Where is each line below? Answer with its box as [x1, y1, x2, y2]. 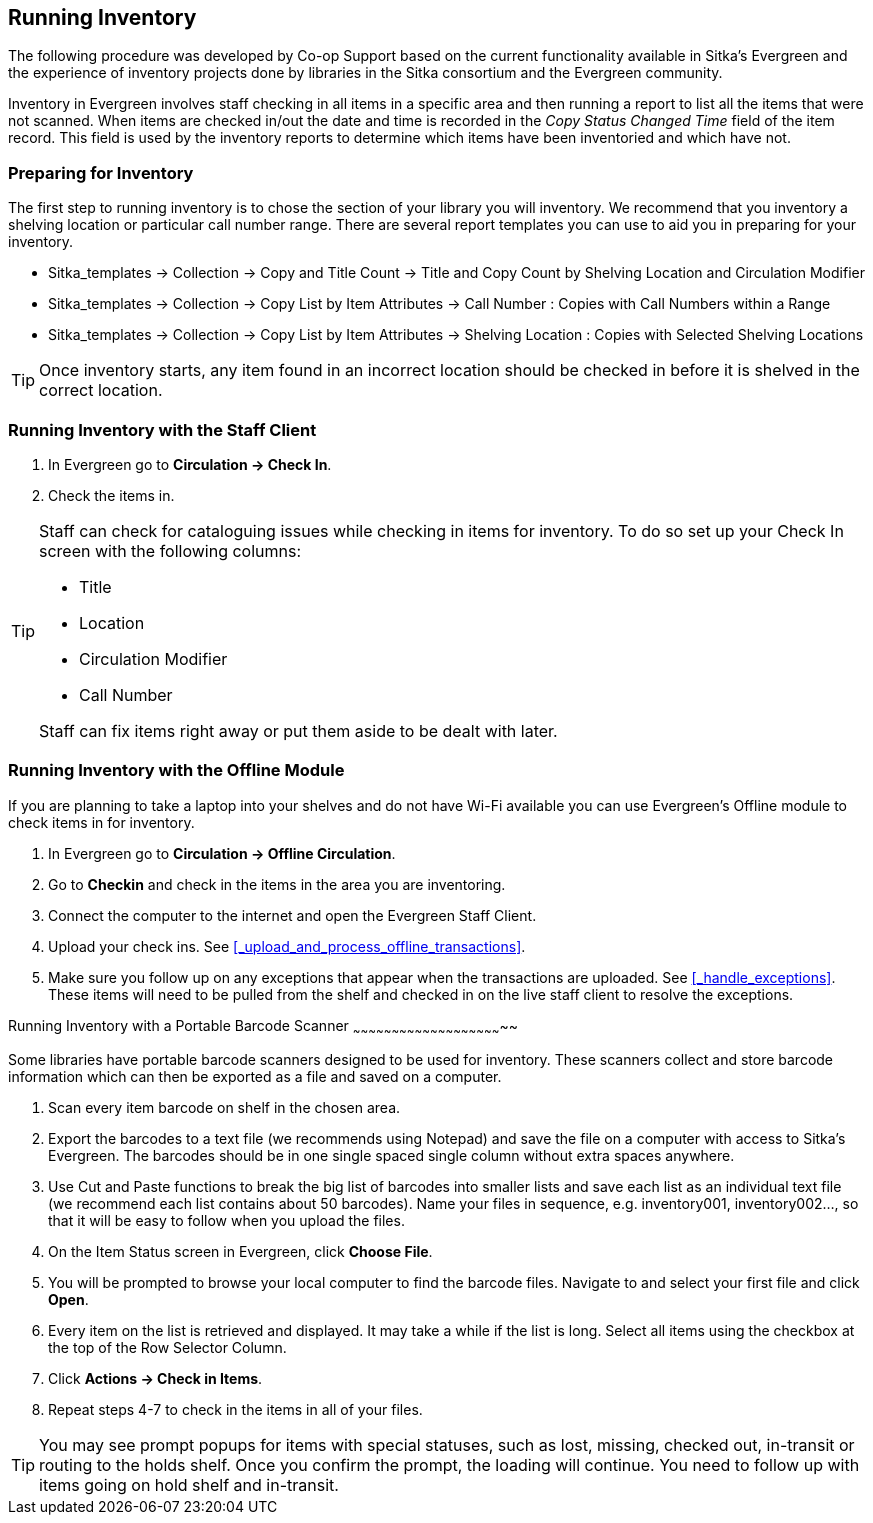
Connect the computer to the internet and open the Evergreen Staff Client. [48, 906, 537, 924]
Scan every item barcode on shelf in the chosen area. [48, 1099, 401, 1117]
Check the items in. [48, 486, 175, 504]
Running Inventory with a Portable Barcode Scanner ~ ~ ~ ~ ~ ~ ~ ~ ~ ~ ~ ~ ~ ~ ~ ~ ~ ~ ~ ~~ [8, 1016, 518, 1038]
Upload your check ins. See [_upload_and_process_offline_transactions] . [48, 937, 526, 955]
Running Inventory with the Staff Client [8, 419, 317, 440]
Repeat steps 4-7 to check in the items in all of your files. [48, 1401, 423, 1419]
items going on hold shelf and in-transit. [39, 1475, 339, 1496]
